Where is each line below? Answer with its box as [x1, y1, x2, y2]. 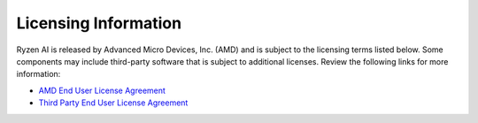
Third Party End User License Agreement [38, 97, 189, 108]
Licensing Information [16, 13, 181, 33]
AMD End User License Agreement [38, 85, 166, 96]
